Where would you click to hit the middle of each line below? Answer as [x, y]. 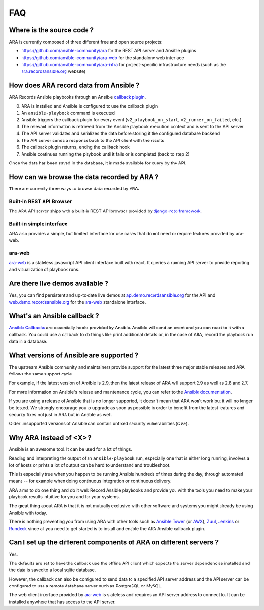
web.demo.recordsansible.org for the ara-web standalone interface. [77, 302]
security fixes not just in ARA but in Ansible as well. [61, 415]
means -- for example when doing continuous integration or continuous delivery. [90, 481]
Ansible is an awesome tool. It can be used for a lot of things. [70, 449]
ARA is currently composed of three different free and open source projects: [86, 42]
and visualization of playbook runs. [44, 270]
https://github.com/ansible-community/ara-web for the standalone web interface [103, 58]
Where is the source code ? [51, 30]
